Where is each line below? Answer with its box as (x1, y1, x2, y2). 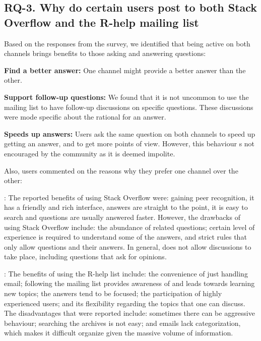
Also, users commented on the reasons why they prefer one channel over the (4, 165, 238, 176)
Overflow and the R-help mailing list (4, 14, 199, 30)
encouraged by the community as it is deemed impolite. (4, 148, 175, 158)
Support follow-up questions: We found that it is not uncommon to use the (4, 91, 249, 102)
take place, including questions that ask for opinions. (4, 251, 167, 262)
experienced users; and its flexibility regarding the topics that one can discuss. (4, 298, 245, 308)
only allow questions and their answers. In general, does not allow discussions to (4, 241, 251, 252)
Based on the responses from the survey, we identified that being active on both (4, 38, 250, 48)
